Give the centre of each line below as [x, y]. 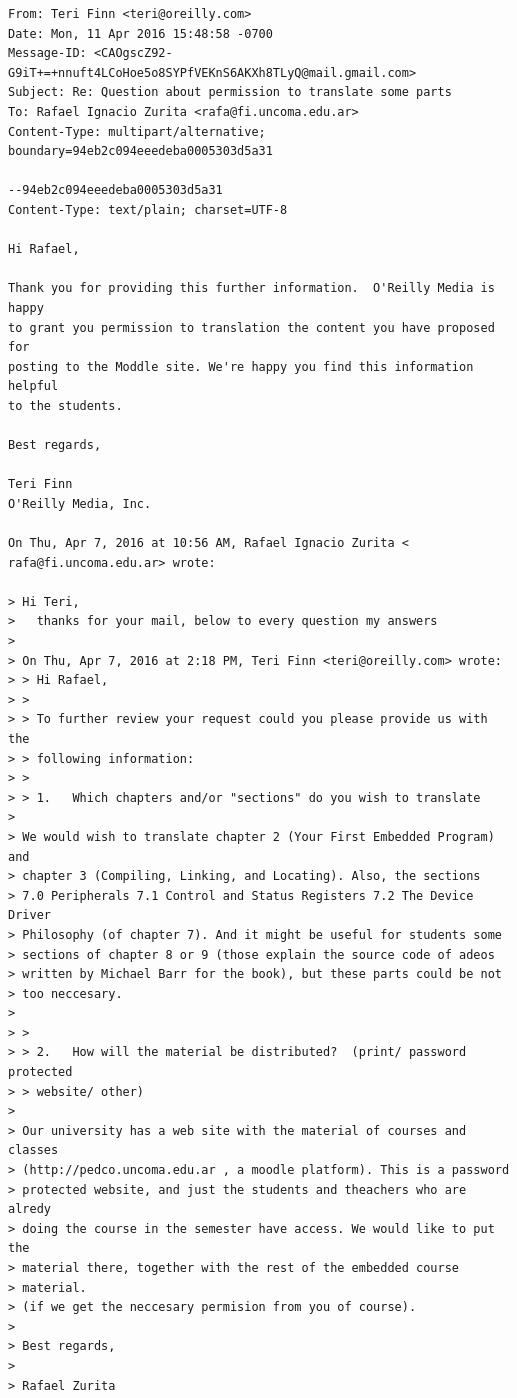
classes [33, 1150]
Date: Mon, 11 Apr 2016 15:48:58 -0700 [140, 33]
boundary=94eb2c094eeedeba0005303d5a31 [140, 151]
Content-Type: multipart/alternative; [137, 131]
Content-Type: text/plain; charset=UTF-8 [148, 209]
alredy [29, 1209]
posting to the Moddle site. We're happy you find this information [241, 366]
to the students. [65, 405]
